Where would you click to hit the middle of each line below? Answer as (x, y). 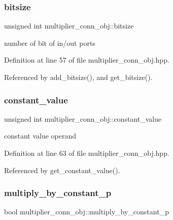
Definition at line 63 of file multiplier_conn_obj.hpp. (87, 153)
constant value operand (40, 136)
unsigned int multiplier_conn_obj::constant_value (83, 118)
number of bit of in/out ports (50, 43)
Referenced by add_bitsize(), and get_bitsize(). (78, 77)
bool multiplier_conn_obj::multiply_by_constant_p (86, 212)
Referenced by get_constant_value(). (62, 170)
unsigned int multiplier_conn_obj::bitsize (69, 26)
